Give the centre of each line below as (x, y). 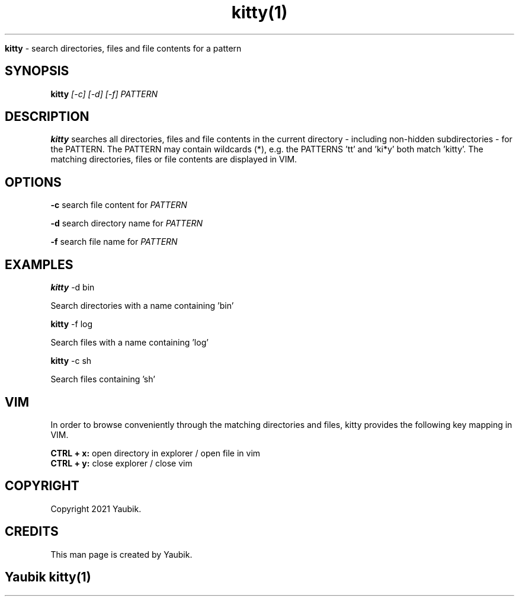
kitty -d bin (73, 287)
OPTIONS (33, 182)
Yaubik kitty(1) (48, 577)
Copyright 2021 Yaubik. (96, 509)
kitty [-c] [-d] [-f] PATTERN (104, 94)
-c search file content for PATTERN (119, 205)
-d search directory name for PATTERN (127, 223)
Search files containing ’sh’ (103, 379)
